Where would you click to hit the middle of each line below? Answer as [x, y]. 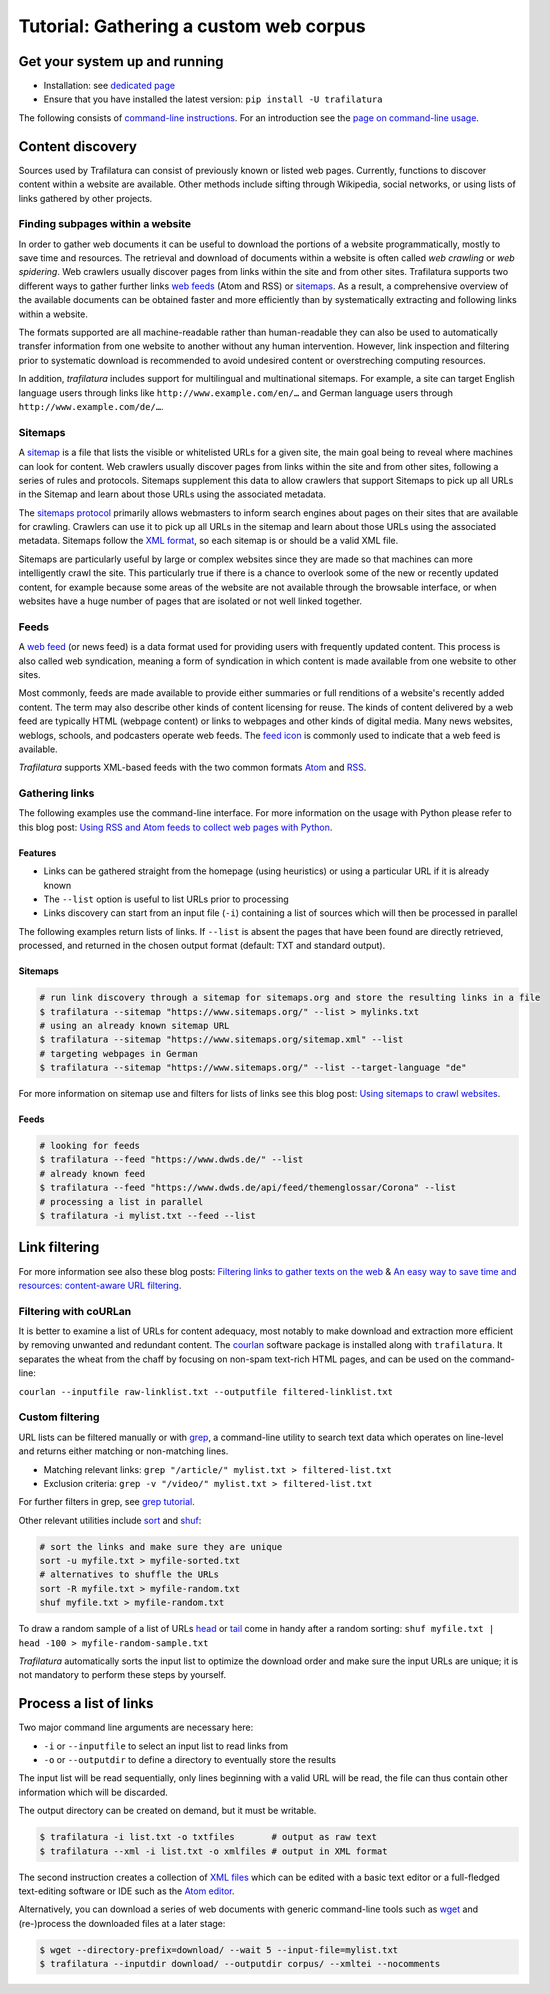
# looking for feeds [89, 1146]
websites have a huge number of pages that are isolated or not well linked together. [190, 601]
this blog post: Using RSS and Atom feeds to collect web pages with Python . [175, 827]
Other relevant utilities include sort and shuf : [110, 1520]
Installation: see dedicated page [109, 86]
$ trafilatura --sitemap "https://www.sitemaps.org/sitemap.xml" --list [221, 1039]
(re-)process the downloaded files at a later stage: [122, 1923]
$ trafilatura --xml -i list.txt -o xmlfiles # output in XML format [213, 1851]
